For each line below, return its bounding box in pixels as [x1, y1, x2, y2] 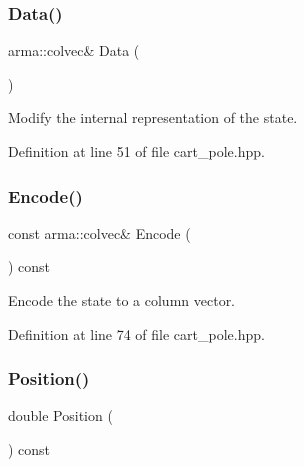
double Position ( [8, 405, 113, 426]
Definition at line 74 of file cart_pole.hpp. [8, 323, 265, 344]
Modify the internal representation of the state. [8, 107, 298, 128]
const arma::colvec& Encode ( [8, 222, 191, 243]
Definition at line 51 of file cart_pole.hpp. [8, 141, 265, 161]
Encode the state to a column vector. [8, 290, 236, 310]
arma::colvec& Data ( [8, 40, 140, 61]
